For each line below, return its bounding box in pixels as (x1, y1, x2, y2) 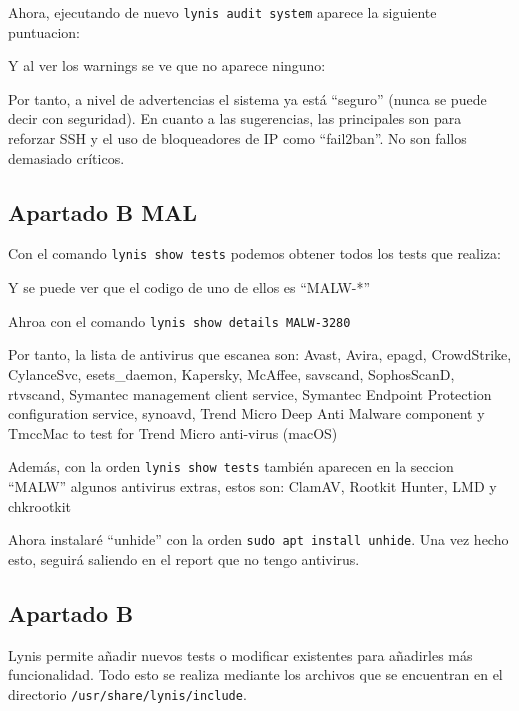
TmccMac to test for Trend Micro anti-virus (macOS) (8, 422, 338, 443)
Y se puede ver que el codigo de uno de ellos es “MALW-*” (8, 277, 371, 298)
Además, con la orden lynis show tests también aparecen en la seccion (8, 456, 454, 477)
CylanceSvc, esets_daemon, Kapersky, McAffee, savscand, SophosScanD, (8, 363, 455, 384)
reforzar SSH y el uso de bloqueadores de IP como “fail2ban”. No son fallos (8, 128, 467, 149)
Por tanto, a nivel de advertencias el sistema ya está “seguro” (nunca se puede (8, 88, 487, 109)
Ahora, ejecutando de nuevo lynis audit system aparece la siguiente (8, 2, 437, 22)
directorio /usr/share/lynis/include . (8, 683, 247, 704)
